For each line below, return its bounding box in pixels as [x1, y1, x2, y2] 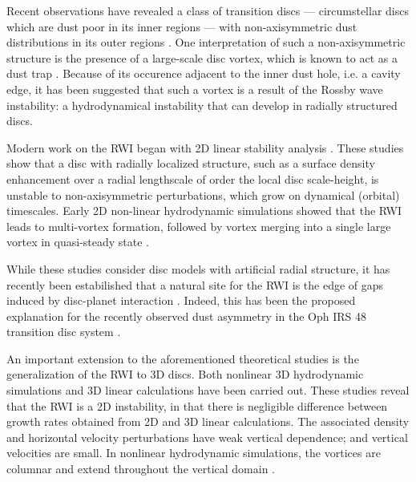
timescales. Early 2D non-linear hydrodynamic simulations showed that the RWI [6, 202, 402, 219]
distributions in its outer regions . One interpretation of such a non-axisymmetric [6, 34, 406, 51]
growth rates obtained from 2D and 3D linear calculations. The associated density [6, 413, 410, 430]
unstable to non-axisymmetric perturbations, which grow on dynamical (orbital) [6, 186, 400, 203]
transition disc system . [6, 323, 121, 340]
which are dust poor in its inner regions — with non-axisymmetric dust [6, 18, 357, 34]
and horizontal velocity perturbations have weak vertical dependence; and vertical [6, 428, 408, 445]
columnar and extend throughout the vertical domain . [6, 460, 276, 477]
